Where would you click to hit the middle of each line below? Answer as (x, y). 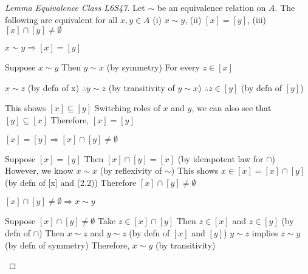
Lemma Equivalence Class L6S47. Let (75, 7)
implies (265, 232)
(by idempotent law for (221, 158)
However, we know (39, 170)
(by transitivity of (142, 87)
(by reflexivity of (131, 170)
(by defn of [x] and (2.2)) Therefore (71, 182)
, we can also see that (231, 108)
